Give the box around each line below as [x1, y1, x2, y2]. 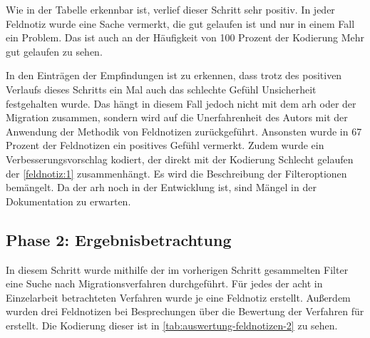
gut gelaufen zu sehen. [6, 43, 103, 58]
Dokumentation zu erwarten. [6, 193, 131, 208]
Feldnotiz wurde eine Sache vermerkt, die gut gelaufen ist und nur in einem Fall [6, 16, 355, 31]
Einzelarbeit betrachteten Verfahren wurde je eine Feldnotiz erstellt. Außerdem [6, 290, 351, 304]
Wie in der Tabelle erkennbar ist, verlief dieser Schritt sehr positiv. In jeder [6, 2, 335, 16]
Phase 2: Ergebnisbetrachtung [6, 228, 232, 250]
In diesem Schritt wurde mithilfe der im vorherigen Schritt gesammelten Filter [6, 262, 349, 277]
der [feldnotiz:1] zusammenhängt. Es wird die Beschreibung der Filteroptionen [6, 165, 347, 180]
